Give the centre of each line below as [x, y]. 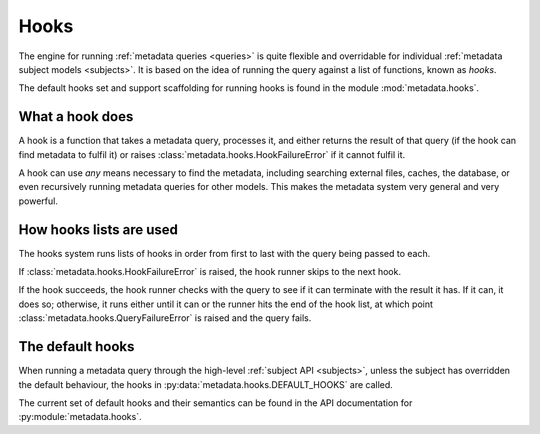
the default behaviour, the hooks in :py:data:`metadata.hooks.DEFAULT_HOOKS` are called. [206, 384]
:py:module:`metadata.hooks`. [80, 417]
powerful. [38, 201]
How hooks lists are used [98, 229]
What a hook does [76, 116]
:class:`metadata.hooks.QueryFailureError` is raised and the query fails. [165, 318]
